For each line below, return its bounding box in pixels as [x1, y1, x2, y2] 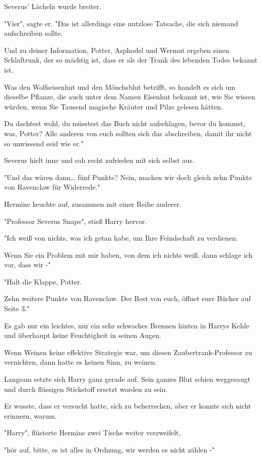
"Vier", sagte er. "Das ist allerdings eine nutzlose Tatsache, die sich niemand [4, 18, 238, 28]
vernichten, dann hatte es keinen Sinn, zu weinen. [4, 357, 157, 367]
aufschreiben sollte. [4, 28, 63, 38]
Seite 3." [4, 303, 30, 314]
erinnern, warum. [4, 410, 57, 421]
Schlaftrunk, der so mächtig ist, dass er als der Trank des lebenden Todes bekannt [4, 54, 257, 65]
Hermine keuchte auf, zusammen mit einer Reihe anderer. [4, 198, 181, 209]
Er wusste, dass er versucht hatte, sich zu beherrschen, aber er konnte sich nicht [4, 400, 251, 411]
